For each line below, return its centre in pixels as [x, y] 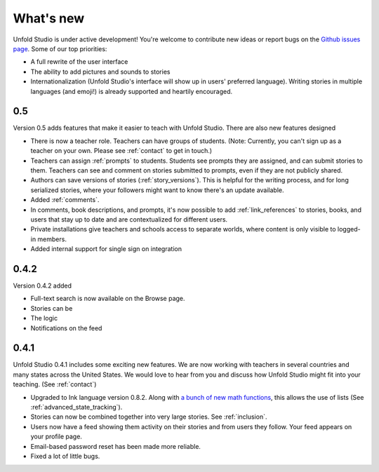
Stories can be [52, 308]
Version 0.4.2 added [42, 285]
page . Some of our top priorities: [60, 48]
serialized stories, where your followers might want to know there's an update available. [157, 190]
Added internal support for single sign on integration [106, 249]
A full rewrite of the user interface [79, 62]
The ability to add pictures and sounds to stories [100, 72]
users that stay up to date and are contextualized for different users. [129, 219]
